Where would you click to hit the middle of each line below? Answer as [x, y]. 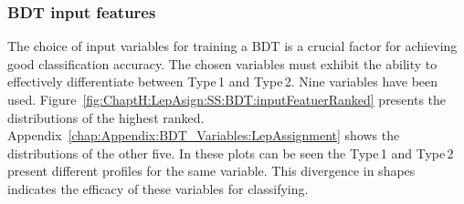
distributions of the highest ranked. [106, 117]
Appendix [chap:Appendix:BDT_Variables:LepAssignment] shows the [204, 135]
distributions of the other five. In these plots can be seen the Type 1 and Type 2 [231, 153]
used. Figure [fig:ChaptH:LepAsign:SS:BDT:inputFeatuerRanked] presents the [227, 99]
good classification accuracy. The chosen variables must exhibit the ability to [222, 63]
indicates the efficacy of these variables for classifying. [158, 188]
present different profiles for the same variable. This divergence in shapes [211, 171]
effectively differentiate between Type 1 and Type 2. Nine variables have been [223, 82]
